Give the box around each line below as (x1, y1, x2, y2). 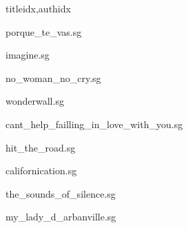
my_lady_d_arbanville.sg (6, 209, 116, 224)
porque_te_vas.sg (6, 24, 82, 39)
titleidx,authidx (6, 1, 71, 15)
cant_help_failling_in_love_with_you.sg (6, 116, 183, 131)
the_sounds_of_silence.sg (6, 186, 116, 200)
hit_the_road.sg (6, 140, 76, 154)
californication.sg (6, 163, 77, 178)
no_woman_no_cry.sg (6, 70, 101, 85)
